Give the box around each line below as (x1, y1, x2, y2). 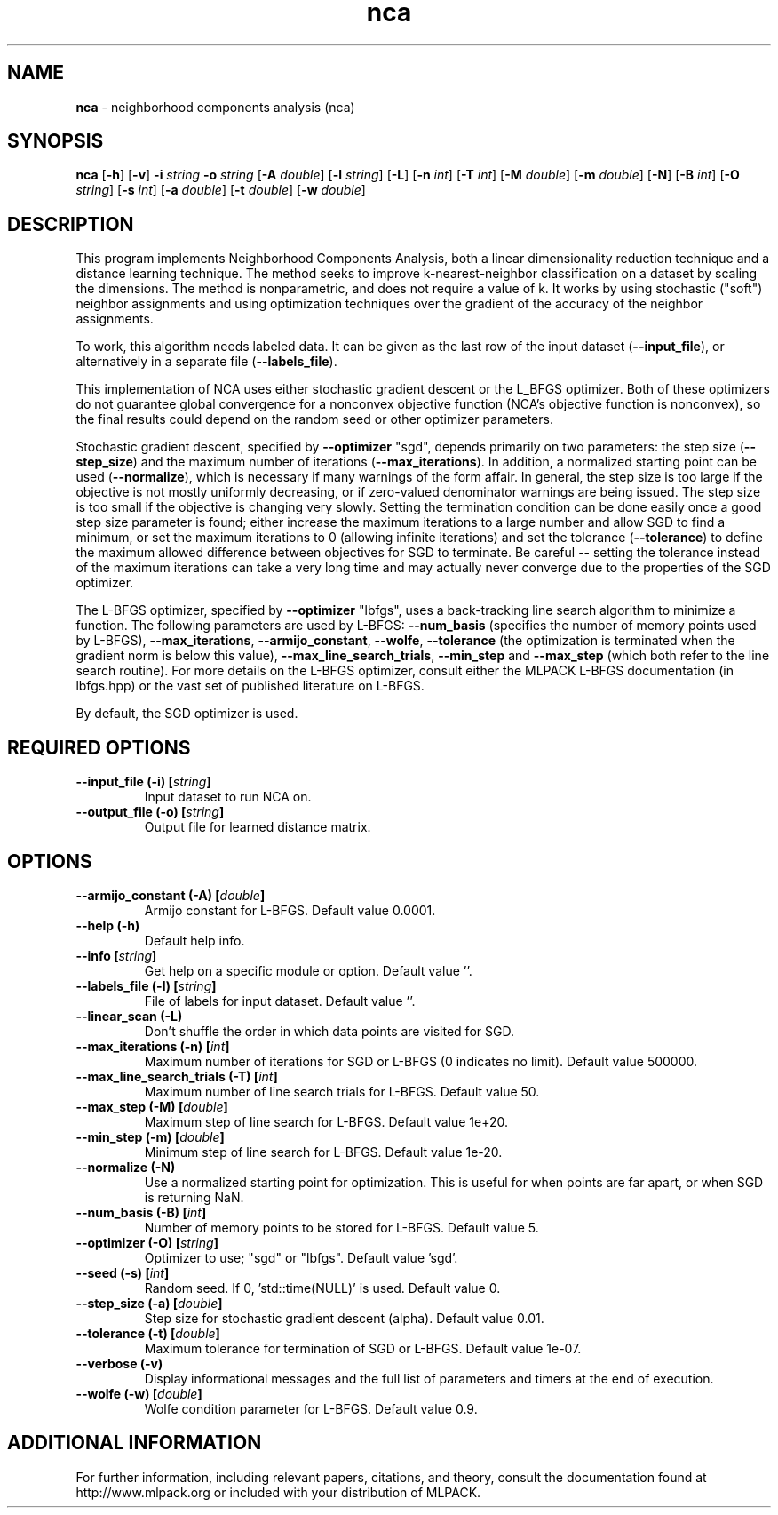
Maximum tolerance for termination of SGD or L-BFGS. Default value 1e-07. (144, 1340, 582, 1356)
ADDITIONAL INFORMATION (7, 1431, 262, 1455)
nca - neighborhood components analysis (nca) (75, 99, 355, 115)
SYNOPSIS (7, 130, 104, 153)
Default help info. (144, 932, 245, 948)
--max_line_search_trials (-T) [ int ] (75, 1068, 278, 1084)
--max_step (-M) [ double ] (75, 1098, 228, 1114)
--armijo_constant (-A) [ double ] (75, 887, 266, 903)
